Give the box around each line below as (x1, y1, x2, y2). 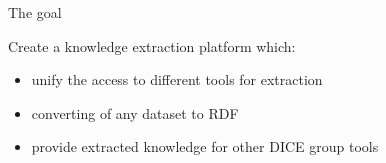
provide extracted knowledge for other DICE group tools (31, 136, 379, 157)
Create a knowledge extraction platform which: (8, 35, 296, 56)
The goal (8, 2, 62, 22)
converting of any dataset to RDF (31, 102, 239, 123)
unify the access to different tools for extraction (31, 69, 323, 90)
